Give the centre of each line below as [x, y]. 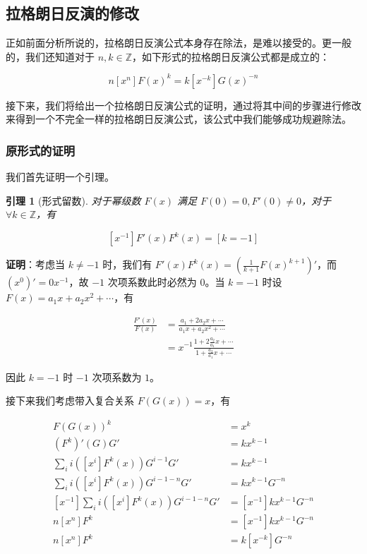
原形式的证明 [41, 150]
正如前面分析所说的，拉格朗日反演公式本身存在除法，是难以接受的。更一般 [179, 43]
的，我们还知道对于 [50, 56]
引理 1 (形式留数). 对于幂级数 [73, 200]
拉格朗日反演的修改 [72, 13]
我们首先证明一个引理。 [60, 177]
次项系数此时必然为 [152, 282]
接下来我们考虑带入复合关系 [70, 401]
